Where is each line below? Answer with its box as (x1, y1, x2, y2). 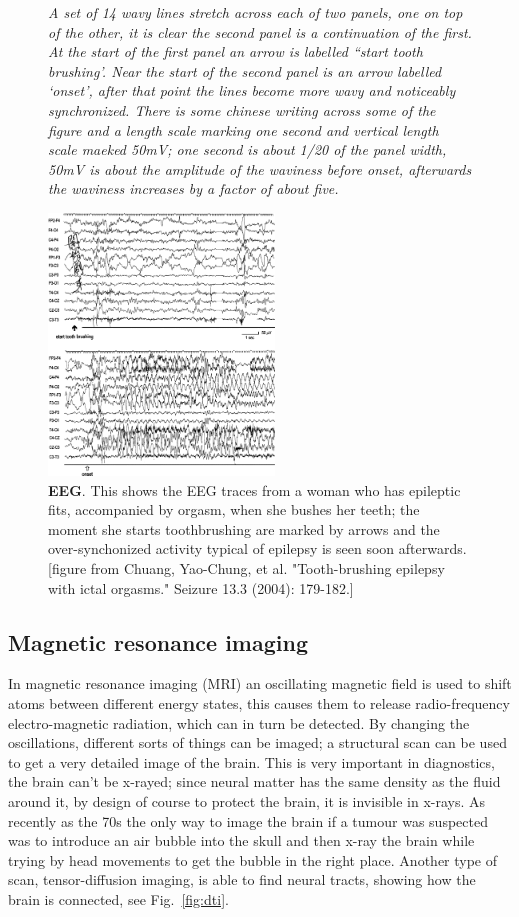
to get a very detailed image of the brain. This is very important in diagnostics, (8, 751, 495, 772)
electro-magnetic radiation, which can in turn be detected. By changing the (8, 712, 470, 733)
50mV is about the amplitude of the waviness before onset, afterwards (48, 158, 472, 179)
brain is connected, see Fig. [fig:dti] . (8, 888, 229, 909)
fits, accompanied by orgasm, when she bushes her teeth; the (48, 499, 420, 520)
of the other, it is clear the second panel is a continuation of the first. (48, 21, 472, 42)
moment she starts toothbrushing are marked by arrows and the (48, 518, 440, 539)
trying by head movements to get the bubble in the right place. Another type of (8, 849, 498, 870)
